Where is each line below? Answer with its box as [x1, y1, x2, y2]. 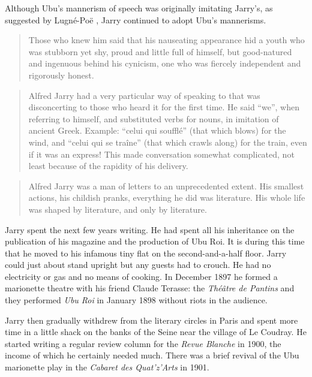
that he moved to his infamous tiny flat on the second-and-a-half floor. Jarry [5, 246, 287, 259]
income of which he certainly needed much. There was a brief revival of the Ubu [5, 349, 299, 361]
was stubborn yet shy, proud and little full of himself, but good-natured [28, 45, 292, 58]
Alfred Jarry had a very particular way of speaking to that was [28, 89, 260, 101]
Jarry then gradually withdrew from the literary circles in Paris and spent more [5, 313, 298, 326]
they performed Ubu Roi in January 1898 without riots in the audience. [5, 294, 268, 306]
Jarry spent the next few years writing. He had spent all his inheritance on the [5, 223, 295, 236]
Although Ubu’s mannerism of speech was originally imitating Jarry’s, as [5, 2, 273, 14]
